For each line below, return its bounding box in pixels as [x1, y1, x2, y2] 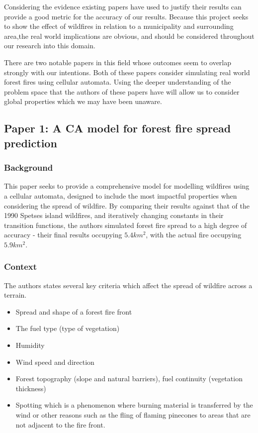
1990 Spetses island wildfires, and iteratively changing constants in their [4, 210, 224, 220]
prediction [4, 135, 57, 150]
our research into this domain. [4, 40, 95, 51]
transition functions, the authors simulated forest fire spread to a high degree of [4, 219, 247, 230]
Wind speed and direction [15, 356, 94, 367]
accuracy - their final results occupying [4, 229, 122, 240]
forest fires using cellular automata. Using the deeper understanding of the [4, 77, 231, 87]
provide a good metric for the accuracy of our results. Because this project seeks [4, 11, 249, 21]
